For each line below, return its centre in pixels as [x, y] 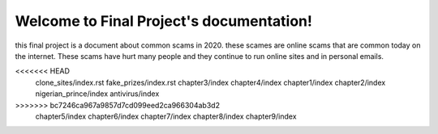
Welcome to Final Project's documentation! [163, 21]
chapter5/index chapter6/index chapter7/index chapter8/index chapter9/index [166, 116]
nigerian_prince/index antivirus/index [97, 94]
